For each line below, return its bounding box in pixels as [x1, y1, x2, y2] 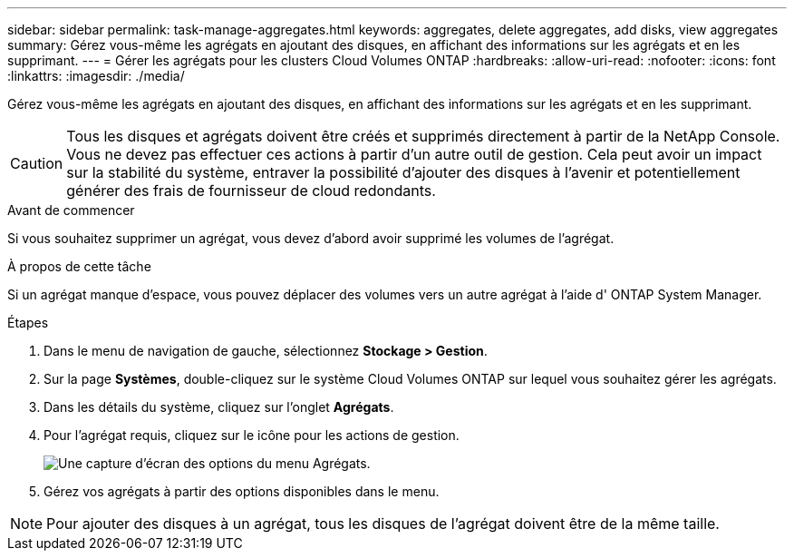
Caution [10, 154, 63, 172]
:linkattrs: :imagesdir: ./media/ [7, 68, 185, 83]
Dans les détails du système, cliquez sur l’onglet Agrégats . [44, 399, 394, 415]
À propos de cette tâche [7, 259, 151, 274]
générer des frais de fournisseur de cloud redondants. [66, 181, 436, 200]
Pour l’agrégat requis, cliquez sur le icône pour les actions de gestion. [44, 427, 460, 443]
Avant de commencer [7, 202, 135, 218]
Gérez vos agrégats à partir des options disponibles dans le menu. [44, 484, 440, 499]
